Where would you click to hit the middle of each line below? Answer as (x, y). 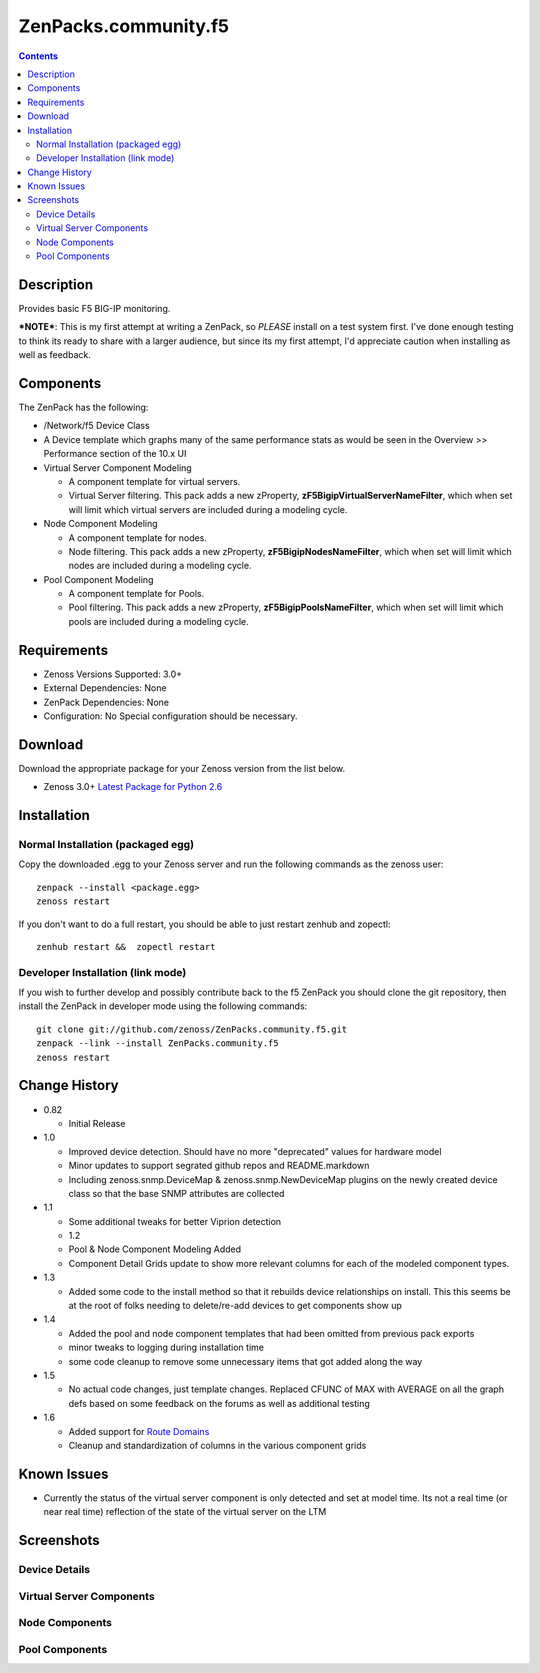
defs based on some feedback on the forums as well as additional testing (219, 1403)
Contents (38, 56)
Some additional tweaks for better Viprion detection (175, 1221)
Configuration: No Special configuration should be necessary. (170, 716)
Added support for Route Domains (139, 1431)
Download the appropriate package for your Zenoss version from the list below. (182, 768)
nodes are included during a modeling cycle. (160, 566)
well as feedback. (55, 355)
